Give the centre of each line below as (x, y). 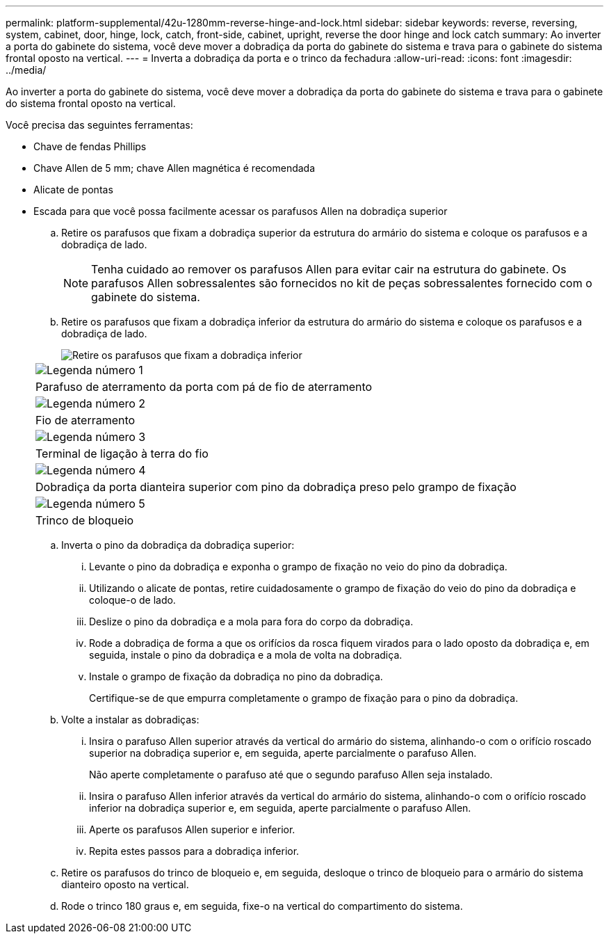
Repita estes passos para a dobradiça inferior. (194, 851)
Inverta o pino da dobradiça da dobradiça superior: (178, 545)
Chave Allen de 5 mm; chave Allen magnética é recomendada (174, 168)
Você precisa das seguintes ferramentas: (99, 125)
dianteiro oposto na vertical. (125, 884)
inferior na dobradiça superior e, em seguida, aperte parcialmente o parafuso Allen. (280, 808)
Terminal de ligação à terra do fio (122, 454)
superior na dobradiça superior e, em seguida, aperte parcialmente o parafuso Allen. (283, 753)
